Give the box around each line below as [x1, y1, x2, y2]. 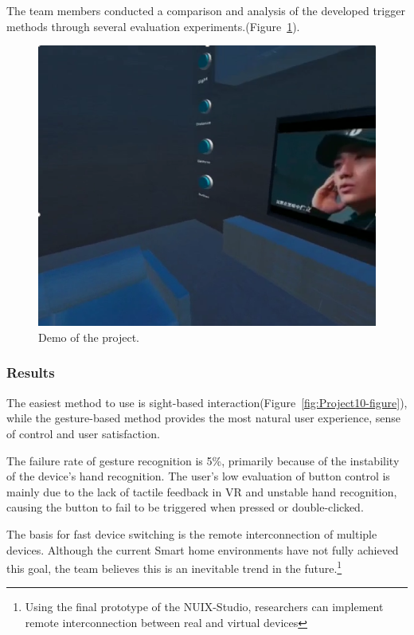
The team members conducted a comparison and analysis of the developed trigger [6, 2, 405, 18]
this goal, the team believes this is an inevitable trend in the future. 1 [6, 558, 342, 576]
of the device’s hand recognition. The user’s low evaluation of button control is [6, 468, 390, 484]
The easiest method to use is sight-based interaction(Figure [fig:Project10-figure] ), [6, 394, 408, 410]
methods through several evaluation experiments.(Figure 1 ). [6, 18, 300, 34]
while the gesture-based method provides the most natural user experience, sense [6, 410, 400, 426]
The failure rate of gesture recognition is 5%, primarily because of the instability [6, 452, 400, 468]
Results [6, 363, 55, 382]
